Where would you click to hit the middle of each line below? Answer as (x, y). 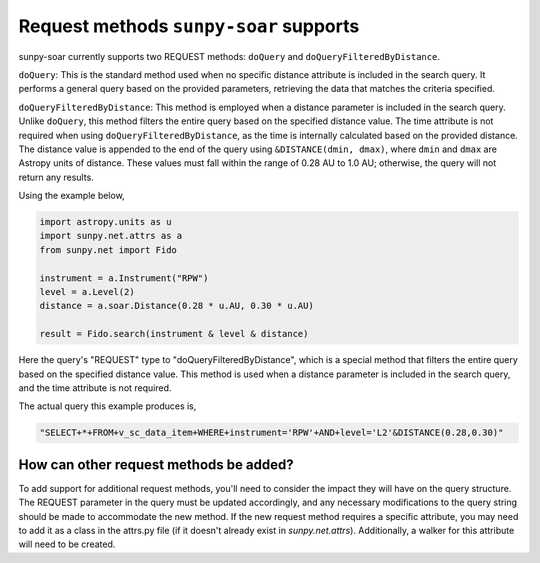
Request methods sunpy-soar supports (189, 26)
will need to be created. (67, 544)
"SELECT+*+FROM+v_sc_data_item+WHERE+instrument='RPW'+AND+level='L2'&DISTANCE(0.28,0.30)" (271, 433)
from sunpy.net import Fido (108, 249)
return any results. (56, 177)
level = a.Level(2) (87, 291)
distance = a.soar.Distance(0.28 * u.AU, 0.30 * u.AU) (176, 306)
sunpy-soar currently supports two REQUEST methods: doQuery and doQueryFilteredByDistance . (229, 56)
